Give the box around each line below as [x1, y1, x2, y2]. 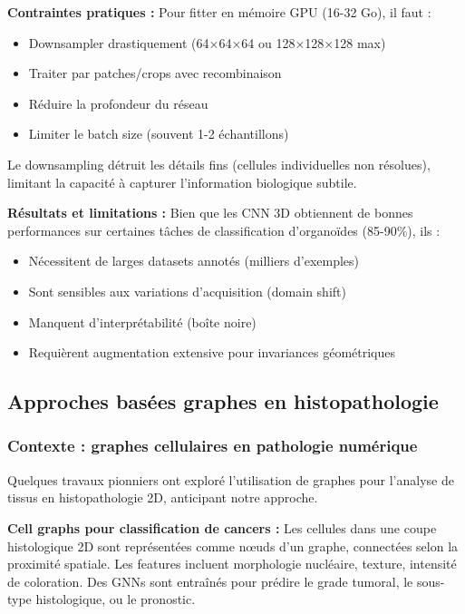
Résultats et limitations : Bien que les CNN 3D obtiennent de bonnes [7, 203, 413, 222]
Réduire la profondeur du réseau [28, 93, 208, 112]
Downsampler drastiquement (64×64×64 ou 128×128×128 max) [28, 33, 386, 52]
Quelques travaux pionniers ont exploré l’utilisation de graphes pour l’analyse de [7, 470, 454, 489]
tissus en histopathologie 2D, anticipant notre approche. [7, 488, 318, 507]
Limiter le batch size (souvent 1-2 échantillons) [28, 124, 289, 143]
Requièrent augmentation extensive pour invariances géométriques [28, 343, 396, 362]
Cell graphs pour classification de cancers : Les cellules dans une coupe [7, 518, 437, 537]
